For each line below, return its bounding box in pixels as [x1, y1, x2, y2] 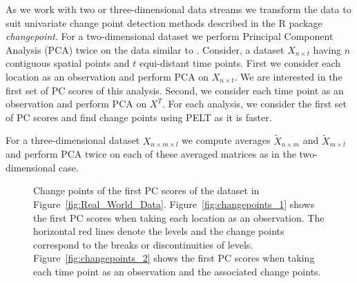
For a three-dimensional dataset [6, 133, 140, 147]
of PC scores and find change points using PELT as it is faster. [6, 109, 272, 124]
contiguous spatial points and [6, 56, 130, 70]
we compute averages [182, 133, 271, 147]
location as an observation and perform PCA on [6, 69, 209, 83]
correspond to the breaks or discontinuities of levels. [33, 237, 253, 251]
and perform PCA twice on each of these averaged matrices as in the [6, 147, 296, 161]
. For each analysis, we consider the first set [162, 96, 347, 111]
